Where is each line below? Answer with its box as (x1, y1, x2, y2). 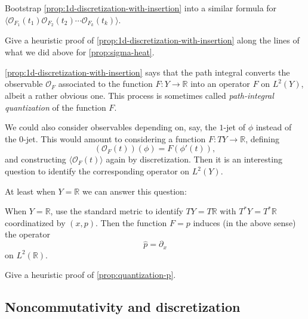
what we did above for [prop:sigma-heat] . (5, 46, 155, 58)
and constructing (5, 153, 66, 165)
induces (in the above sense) (193, 216, 296, 229)
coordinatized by (5, 216, 66, 229)
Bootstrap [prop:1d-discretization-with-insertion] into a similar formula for (5, 2, 277, 14)
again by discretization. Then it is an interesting (106, 153, 282, 165)
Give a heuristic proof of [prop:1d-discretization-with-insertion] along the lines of (5, 34, 300, 46)
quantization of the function (5, 101, 106, 113)
